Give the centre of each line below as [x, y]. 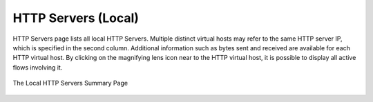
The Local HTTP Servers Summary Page [70, 83]
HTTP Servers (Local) [76, 18]
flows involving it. [38, 67]
